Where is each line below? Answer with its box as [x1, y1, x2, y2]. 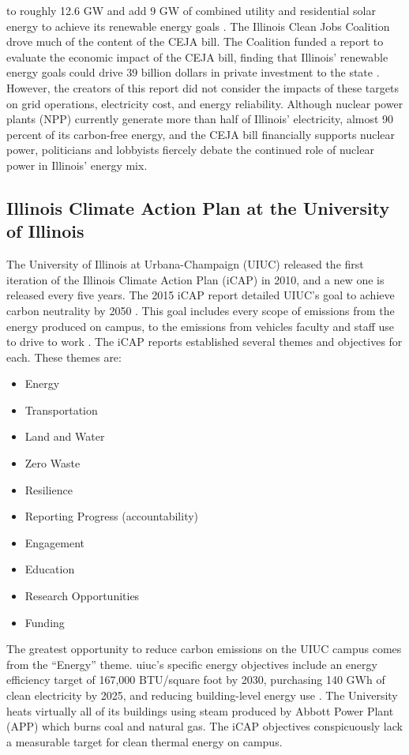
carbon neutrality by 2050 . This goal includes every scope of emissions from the [6, 302, 395, 318]
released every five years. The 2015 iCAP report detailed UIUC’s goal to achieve [6, 287, 395, 303]
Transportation [24, 401, 98, 418]
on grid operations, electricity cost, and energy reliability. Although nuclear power [6, 95, 403, 111]
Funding [24, 614, 65, 630]
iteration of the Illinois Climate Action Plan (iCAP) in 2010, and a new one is [6, 271, 385, 287]
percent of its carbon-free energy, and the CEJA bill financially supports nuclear [6, 126, 396, 142]
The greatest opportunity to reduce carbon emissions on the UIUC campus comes [6, 640, 402, 657]
